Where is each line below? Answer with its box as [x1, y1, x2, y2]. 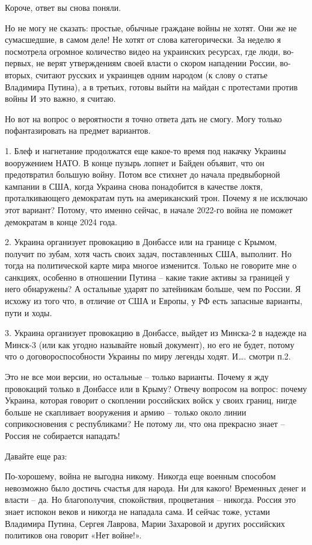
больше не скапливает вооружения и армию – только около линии [5, 405, 246, 418]
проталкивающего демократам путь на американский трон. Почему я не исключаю [5, 192, 308, 204]
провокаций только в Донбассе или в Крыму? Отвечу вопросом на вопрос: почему [5, 382, 307, 394]
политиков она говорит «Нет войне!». [5, 529, 142, 541]
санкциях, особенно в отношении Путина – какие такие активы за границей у [5, 270, 290, 283]
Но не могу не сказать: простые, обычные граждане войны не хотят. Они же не [5, 21, 297, 34]
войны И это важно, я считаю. [5, 92, 116, 105]
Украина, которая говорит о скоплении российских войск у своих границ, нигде [5, 394, 297, 406]
